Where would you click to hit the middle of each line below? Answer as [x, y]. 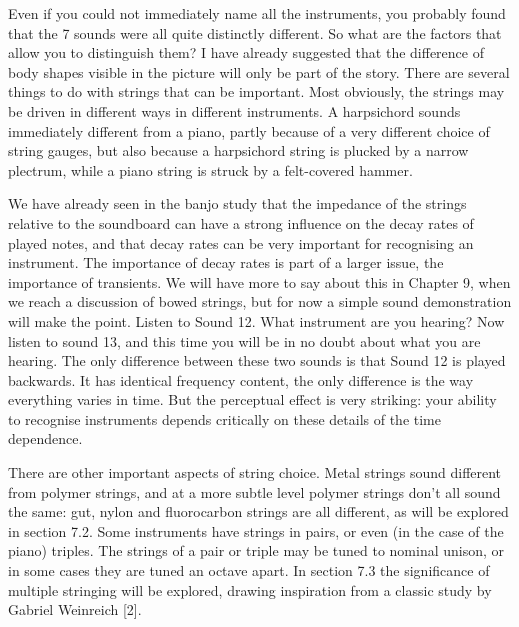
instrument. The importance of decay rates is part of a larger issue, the [226, 262]
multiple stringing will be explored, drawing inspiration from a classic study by [250, 589]
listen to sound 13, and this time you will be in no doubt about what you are [244, 340]
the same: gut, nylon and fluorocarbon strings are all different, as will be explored [258, 511]
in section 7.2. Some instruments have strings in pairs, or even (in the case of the [256, 530]
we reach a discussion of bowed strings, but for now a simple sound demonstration [260, 301]
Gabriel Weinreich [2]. [75, 609]
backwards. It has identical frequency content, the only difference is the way [241, 379]
